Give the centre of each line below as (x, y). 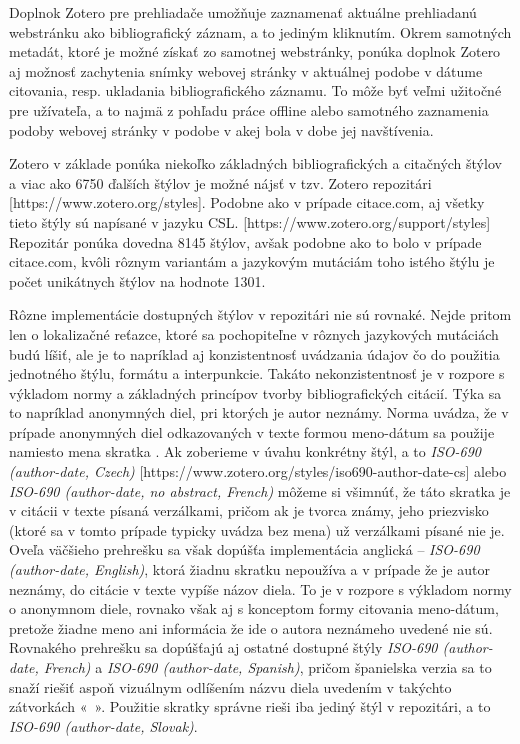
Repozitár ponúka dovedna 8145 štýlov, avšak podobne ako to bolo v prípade (245, 241)
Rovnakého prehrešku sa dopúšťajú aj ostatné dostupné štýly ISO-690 (223, 647)
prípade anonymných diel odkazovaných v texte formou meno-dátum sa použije (252, 431)
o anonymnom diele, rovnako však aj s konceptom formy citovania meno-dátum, (254, 608)
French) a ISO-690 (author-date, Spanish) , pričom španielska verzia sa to (267, 667)
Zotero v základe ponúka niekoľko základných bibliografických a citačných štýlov (255, 163)
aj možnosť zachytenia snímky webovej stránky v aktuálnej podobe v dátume (246, 70)
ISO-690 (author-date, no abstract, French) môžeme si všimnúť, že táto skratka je (260, 490)
